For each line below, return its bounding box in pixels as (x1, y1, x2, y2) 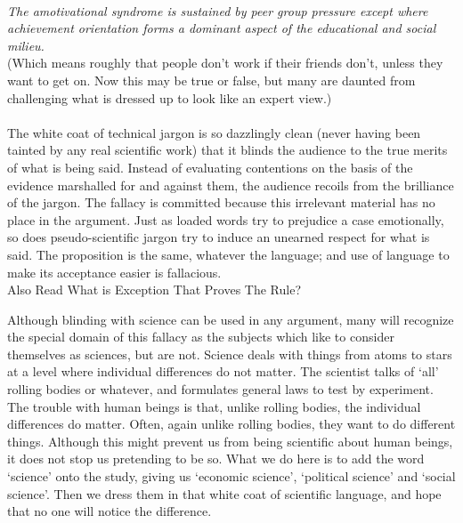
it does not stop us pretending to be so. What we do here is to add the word (7, 449, 425, 468)
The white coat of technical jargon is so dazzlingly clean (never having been (7, 123, 421, 141)
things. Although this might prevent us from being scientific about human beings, (7, 431, 453, 450)
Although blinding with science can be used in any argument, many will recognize (7, 310, 454, 328)
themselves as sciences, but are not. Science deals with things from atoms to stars (7, 344, 452, 363)
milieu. (7, 36, 45, 54)
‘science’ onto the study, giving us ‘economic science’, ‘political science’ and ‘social (7, 467, 456, 486)
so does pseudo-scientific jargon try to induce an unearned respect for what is (7, 228, 430, 246)
